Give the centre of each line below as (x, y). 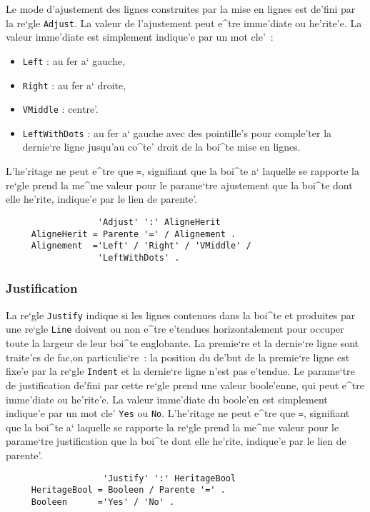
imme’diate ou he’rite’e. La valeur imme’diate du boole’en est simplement (167, 399)
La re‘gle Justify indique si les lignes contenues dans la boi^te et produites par (181, 315)
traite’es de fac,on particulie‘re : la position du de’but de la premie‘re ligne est (178, 357)
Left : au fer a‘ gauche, (74, 60)
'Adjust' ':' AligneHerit (159, 222)
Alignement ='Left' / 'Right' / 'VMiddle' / (141, 246)
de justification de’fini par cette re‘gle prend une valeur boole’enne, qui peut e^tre (185, 385)
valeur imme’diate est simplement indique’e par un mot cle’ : (140, 37)
